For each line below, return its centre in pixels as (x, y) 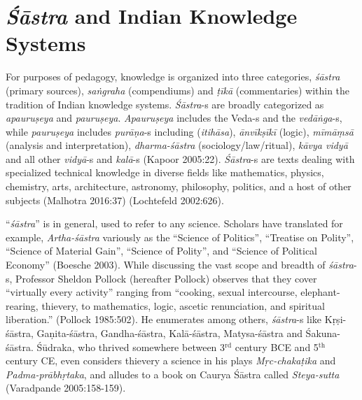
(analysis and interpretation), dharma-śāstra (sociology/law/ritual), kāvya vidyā (177, 145)
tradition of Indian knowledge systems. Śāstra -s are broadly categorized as (165, 104)
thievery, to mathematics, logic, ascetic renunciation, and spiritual (183, 305)
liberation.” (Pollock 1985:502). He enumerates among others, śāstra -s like (164, 319)
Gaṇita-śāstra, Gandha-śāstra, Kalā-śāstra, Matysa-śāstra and (169, 333)
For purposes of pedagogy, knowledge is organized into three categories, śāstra (173, 77)
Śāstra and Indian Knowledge (152, 16)
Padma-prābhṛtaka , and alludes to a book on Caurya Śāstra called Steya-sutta (173, 374)
